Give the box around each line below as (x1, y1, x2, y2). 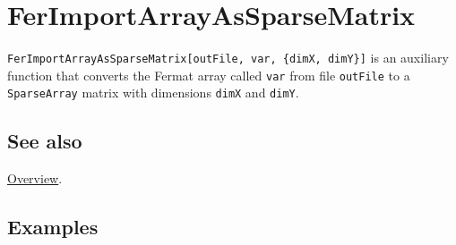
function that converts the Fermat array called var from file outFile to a (7, 65, 410, 84)
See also (7, 127, 82, 155)
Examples (7, 213, 99, 241)
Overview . (7, 169, 63, 188)
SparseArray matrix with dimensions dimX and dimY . (7, 83, 299, 102)
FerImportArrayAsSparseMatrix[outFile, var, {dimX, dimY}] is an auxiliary (7, 48, 449, 67)
